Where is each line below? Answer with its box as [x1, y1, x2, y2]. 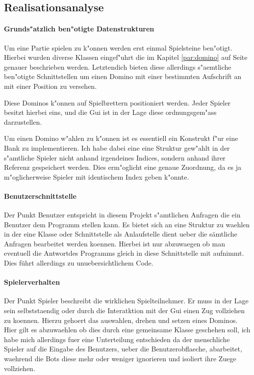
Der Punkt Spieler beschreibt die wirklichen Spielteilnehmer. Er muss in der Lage [4, 295, 249, 306]
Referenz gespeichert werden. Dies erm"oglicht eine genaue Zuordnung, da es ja [4, 162, 241, 172]
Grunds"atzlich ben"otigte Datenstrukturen [4, 24, 154, 34]
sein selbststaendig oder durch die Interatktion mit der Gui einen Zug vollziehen [4, 305, 245, 316]
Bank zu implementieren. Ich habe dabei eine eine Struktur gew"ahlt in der [4, 142, 230, 153]
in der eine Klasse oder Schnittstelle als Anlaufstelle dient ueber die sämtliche [4, 229, 237, 239]
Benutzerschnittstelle [4, 190, 76, 201]
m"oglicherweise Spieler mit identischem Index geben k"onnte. [4, 171, 189, 182]
